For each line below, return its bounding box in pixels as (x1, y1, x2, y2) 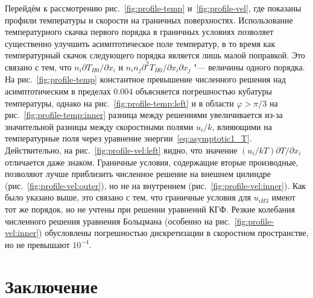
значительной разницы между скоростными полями (5, 120, 194, 132)
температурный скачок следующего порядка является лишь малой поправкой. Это (5, 49, 305, 61)
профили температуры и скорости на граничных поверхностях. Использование (5, 13, 293, 26)
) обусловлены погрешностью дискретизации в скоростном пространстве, (39, 226, 309, 239)
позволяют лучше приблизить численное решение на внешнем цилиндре (5, 167, 271, 180)
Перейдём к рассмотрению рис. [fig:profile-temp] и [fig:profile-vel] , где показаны (5, 2, 302, 14)
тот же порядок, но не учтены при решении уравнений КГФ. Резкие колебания (5, 202, 296, 215)
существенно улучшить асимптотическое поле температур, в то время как (5, 37, 276, 49)
